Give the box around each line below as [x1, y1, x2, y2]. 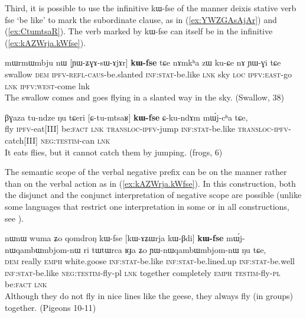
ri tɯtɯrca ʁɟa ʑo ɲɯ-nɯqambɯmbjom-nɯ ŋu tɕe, [83, 243, 266, 255]
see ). [5, 212, 24, 224]
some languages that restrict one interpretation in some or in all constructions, [5, 200, 289, 212]
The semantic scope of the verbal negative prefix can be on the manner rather [5, 166, 287, 178]
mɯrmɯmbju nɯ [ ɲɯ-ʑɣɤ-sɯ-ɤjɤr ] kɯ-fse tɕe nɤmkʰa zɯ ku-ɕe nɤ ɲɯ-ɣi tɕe [5, 56, 281, 69]
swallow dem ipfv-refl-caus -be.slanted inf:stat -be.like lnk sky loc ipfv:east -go [5, 67, 292, 80]
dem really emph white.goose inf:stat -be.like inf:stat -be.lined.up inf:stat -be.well [5, 255, 295, 267]
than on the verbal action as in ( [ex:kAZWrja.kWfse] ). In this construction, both [5, 177, 296, 189]
